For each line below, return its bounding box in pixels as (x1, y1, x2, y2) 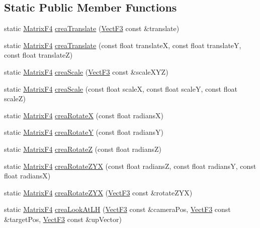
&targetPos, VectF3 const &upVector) (4, 213, 122, 224)
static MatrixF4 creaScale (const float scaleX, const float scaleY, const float (4, 83, 237, 94)
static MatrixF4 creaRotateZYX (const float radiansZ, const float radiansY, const (4, 160, 256, 171)
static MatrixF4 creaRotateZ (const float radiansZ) (4, 143, 162, 154)
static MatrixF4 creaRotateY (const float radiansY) (4, 127, 163, 137)
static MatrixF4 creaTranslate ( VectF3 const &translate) (4, 23, 180, 34)
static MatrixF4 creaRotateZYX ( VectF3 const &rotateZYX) (4, 187, 193, 197)
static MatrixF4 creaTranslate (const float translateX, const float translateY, (4, 40, 241, 50)
